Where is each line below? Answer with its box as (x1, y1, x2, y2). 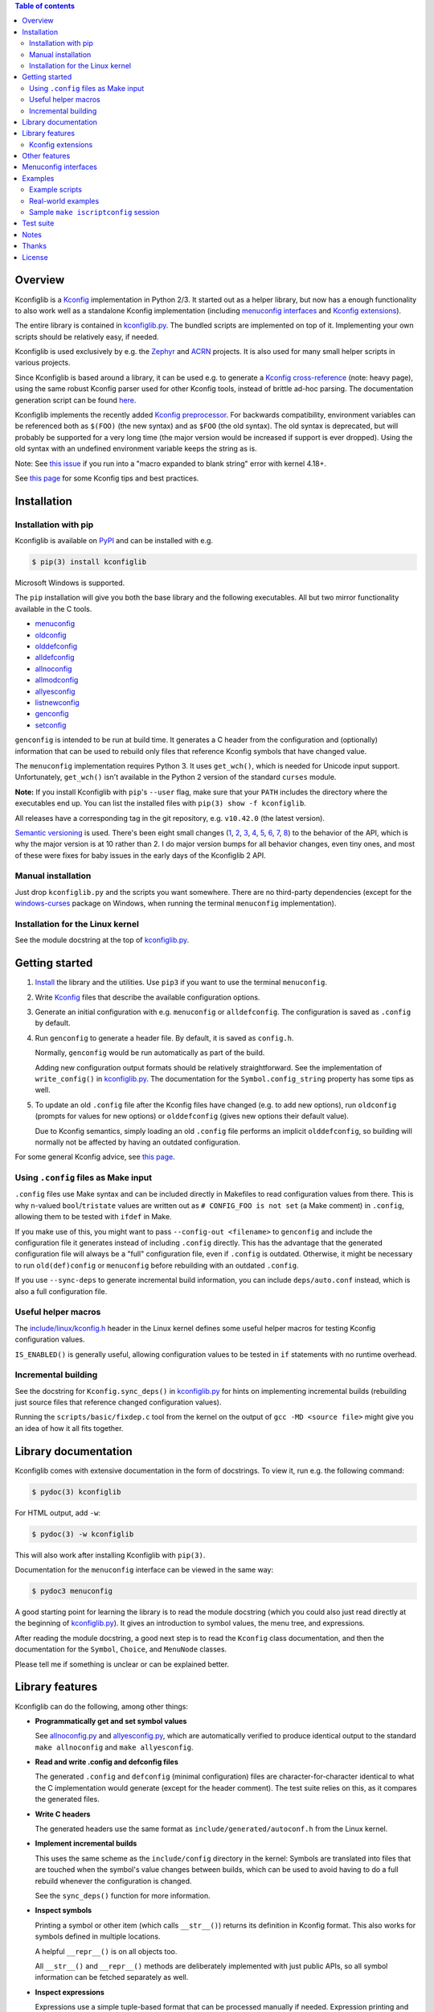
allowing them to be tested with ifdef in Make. (14, 1212, 172, 1222)
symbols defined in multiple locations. (35, 1932, 161, 1941)
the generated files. (35, 1795, 100, 1804)
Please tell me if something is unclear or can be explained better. (14, 1659, 229, 1669)
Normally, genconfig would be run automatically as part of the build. (35, 1048, 265, 1058)
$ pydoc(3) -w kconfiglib (31, 1529, 134, 1539)
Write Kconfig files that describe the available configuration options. (35, 992, 260, 1002)
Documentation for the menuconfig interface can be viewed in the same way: (14, 1565, 273, 1575)
